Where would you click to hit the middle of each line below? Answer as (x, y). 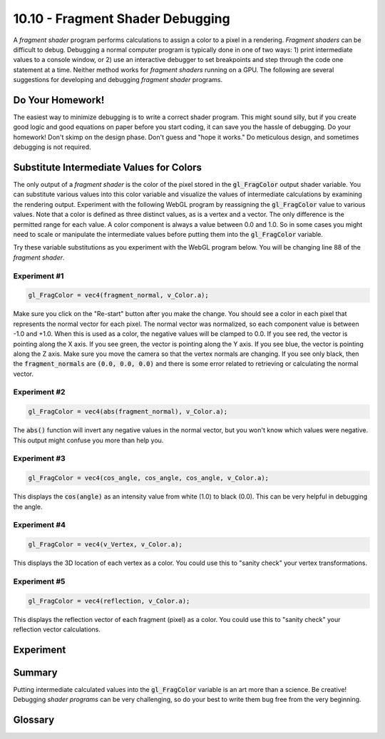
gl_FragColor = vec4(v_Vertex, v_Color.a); (106, 545)
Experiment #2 (39, 392)
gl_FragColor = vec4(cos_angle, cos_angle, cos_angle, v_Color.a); (149, 478)
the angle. (28, 506)
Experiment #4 (40, 525)
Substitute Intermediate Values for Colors (108, 167)
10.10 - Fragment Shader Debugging (122, 19)
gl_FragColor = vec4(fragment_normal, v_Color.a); (119, 295)
